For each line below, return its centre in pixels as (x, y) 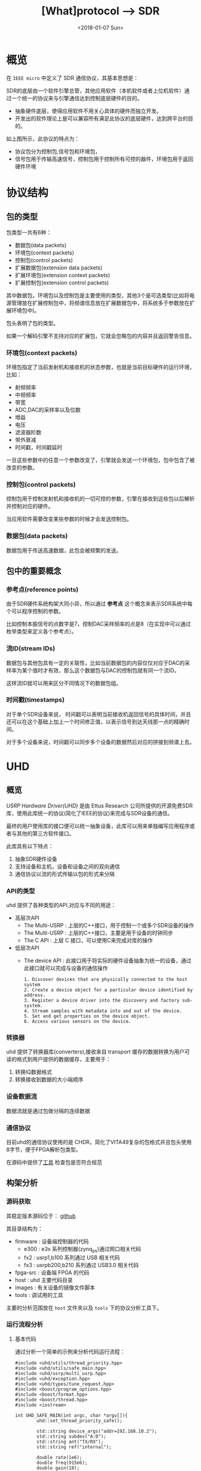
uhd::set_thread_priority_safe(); (80, 1421)
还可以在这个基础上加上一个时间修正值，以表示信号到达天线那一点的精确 (95, 722)
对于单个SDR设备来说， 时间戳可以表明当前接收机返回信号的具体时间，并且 (99, 714)
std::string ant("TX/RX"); (70, 1442)
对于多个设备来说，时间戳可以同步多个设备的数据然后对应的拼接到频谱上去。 (100, 741)
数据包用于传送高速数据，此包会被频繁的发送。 (64, 550)
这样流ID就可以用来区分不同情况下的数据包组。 (64, 683)
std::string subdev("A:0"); (71, 1436)
